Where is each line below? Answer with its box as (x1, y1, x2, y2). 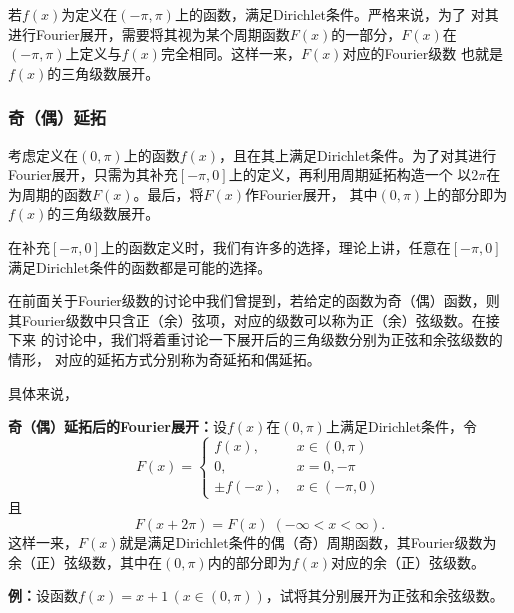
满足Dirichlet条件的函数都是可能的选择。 (8, 256, 272, 277)
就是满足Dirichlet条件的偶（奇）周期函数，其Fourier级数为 (119, 531, 497, 552)
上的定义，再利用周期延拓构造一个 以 (228, 164, 472, 185)
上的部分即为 (423, 183, 508, 204)
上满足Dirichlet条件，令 (325, 416, 478, 437)
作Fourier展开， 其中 (245, 183, 378, 204)
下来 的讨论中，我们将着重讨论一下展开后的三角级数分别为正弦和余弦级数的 (8, 329, 503, 350)
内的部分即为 (207, 551, 292, 572)
